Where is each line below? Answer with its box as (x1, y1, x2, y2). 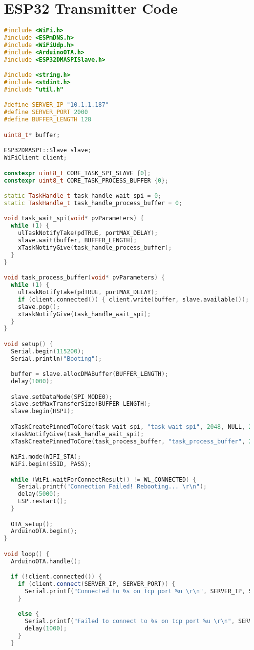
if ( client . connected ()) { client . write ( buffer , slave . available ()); (18, 296, 249, 303)
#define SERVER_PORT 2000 (4, 109, 88, 116)
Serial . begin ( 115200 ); (11, 348, 85, 355)
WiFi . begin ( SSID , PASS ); (11, 461, 92, 468)
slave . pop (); (18, 303, 60, 310)
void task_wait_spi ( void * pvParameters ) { (4, 215, 144, 222)
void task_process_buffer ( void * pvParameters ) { (4, 274, 165, 281)
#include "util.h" (4, 86, 63, 93)
